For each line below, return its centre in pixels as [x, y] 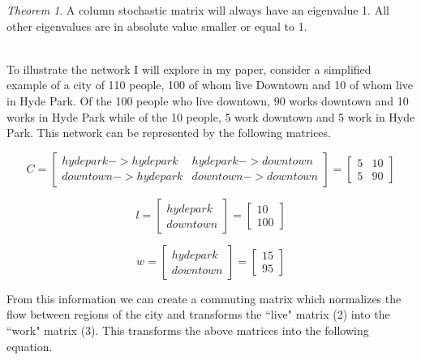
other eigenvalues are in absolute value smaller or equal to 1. [157, 26]
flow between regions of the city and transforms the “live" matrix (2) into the [198, 314]
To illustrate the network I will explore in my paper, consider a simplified [189, 69]
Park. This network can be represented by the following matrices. [169, 133]
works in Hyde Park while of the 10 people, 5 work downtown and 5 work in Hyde [211, 116]
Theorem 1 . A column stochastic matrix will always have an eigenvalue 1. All [198, 10]
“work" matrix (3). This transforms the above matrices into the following [188, 330]
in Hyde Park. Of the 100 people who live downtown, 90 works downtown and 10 [208, 100]
